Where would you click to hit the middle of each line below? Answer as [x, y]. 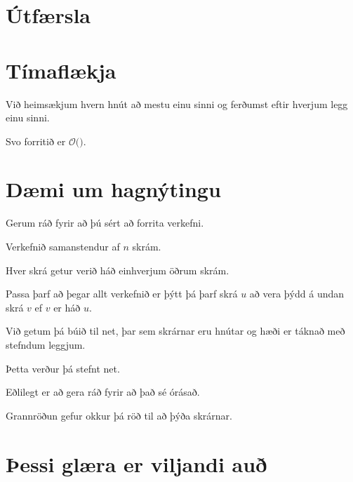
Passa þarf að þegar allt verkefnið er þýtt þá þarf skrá [122, 294]
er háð [67, 307]
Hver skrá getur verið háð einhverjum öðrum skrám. [118, 270]
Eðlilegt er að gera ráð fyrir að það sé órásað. [103, 392]
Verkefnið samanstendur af [63, 246]
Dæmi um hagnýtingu [113, 189]
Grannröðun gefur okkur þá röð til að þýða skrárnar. [119, 415]
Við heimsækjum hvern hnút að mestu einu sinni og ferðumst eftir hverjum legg [177, 103]
